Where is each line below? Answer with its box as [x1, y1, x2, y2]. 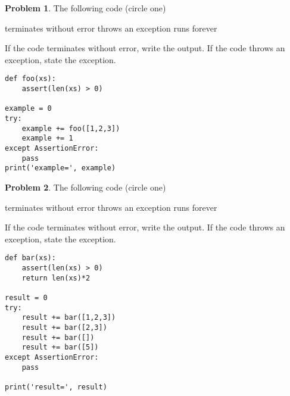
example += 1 [21, 134, 73, 143]
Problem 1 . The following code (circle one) [5, 2, 166, 14]
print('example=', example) [5, 164, 116, 173]
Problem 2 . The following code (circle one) [5, 180, 166, 193]
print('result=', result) [5, 382, 107, 391]
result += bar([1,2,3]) [21, 313, 116, 322]
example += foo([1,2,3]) [21, 124, 120, 133]
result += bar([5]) [21, 343, 99, 352]
